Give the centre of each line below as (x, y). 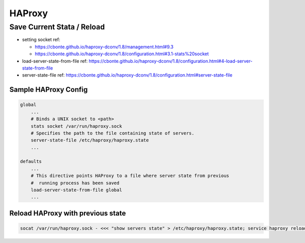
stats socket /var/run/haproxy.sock (76, 126)
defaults (31, 162)
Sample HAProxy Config (49, 90)
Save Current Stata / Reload (57, 27)
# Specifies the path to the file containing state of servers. (113, 133)
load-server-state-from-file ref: (55, 61)
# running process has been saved (75, 183)
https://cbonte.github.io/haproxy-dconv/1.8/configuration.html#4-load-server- (171, 61)
